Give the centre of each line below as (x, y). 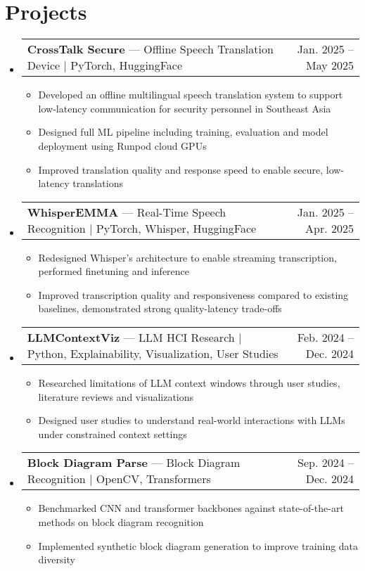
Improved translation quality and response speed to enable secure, (181, 169)
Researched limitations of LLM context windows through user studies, (189, 383)
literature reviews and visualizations (116, 396)
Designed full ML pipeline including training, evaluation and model (183, 132)
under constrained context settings (113, 434)
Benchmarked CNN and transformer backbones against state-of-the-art (191, 508)
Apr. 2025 (329, 228)
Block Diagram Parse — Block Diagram (134, 463)
